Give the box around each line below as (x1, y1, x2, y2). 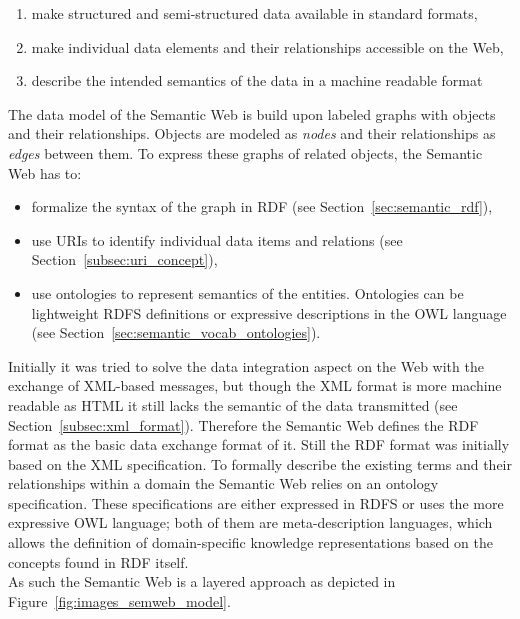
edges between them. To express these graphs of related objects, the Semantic (8, 142, 483, 163)
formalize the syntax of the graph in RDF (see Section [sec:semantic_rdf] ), (31, 196, 493, 217)
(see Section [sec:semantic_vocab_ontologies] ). (31, 322, 321, 343)
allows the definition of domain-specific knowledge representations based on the (8, 532, 494, 553)
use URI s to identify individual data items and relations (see (31, 229, 403, 250)
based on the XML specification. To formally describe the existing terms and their (8, 453, 512, 474)
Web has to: (8, 162, 82, 183)
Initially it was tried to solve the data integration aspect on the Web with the (8, 355, 484, 376)
